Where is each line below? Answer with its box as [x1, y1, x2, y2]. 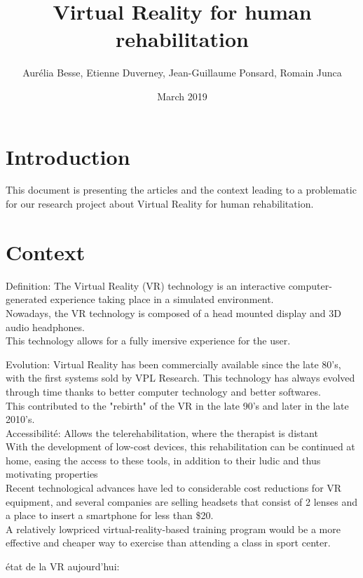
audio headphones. [6, 319, 85, 334]
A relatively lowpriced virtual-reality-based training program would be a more [6, 521, 341, 536]
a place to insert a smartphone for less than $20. [6, 508, 214, 523]
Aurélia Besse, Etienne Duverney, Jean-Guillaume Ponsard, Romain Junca [22, 65, 342, 80]
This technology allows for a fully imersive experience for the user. [6, 333, 291, 348]
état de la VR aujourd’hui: [6, 559, 120, 574]
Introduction [6, 142, 130, 170]
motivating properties [6, 466, 98, 481]
